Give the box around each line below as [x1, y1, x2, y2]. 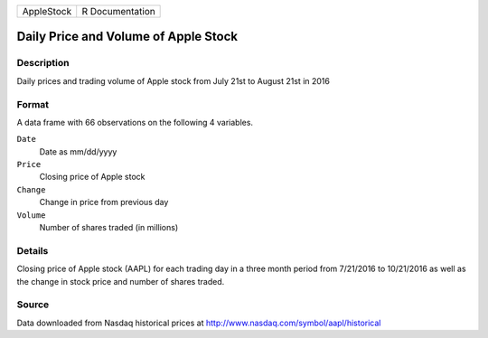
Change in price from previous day [39, 197, 169, 208]
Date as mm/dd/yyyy [39, 146, 117, 157]
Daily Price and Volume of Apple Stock [16, 29, 239, 44]
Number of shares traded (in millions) [39, 222, 179, 233]
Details [16, 244, 49, 257]
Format [16, 98, 50, 110]
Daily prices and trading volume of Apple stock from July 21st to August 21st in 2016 [16, 75, 330, 86]
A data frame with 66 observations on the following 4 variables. [16, 117, 253, 127]
